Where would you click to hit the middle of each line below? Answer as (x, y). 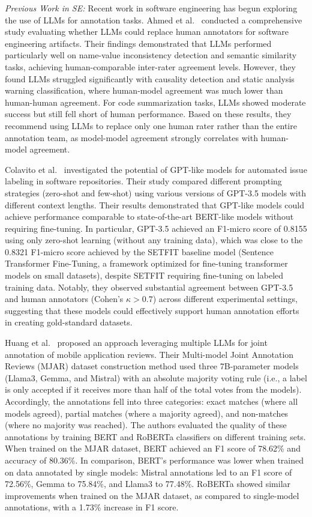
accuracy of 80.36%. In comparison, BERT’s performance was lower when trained (154, 460)
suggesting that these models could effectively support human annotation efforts (152, 310)
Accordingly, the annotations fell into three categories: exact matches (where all (151, 401)
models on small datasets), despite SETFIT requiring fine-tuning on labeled (144, 275)
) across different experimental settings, (225, 299)
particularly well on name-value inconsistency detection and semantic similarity (151, 55)
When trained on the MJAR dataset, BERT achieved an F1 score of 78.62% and (153, 448)
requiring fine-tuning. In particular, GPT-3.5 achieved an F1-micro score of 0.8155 (156, 228)
